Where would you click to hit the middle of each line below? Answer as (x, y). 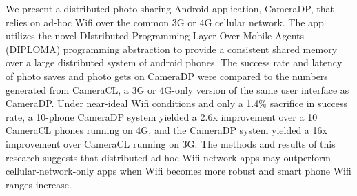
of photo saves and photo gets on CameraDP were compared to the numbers (167, 76)
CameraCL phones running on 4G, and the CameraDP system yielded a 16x (166, 130)
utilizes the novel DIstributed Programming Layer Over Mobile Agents (155, 36)
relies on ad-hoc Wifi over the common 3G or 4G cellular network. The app (165, 22)
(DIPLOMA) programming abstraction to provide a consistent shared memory (172, 49)
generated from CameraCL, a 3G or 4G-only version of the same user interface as (177, 89)
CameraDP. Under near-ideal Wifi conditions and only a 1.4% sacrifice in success (176, 103)
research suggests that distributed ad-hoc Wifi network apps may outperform (169, 157)
